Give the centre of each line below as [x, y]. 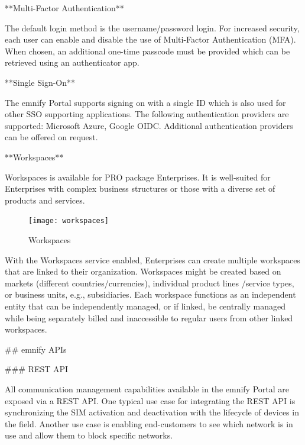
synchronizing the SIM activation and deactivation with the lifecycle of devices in [152, 412]
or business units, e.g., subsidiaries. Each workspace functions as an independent [150, 294]
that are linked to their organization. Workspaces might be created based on [143, 271]
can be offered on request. [51, 137]
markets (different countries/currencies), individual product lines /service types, [150, 283]
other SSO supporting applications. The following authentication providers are [147, 114]
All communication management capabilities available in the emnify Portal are [147, 388]
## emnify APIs [36, 349]
